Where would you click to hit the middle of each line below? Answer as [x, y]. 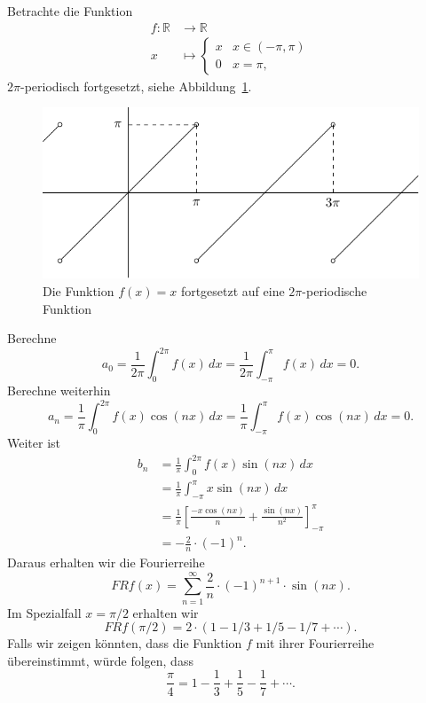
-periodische [335, 291]
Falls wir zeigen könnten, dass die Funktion [125, 643]
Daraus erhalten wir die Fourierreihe [106, 562]
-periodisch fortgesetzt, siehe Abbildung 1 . [136, 86]
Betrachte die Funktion [70, 11]
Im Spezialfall [44, 612]
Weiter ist [34, 442]
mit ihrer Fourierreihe [315, 643]
